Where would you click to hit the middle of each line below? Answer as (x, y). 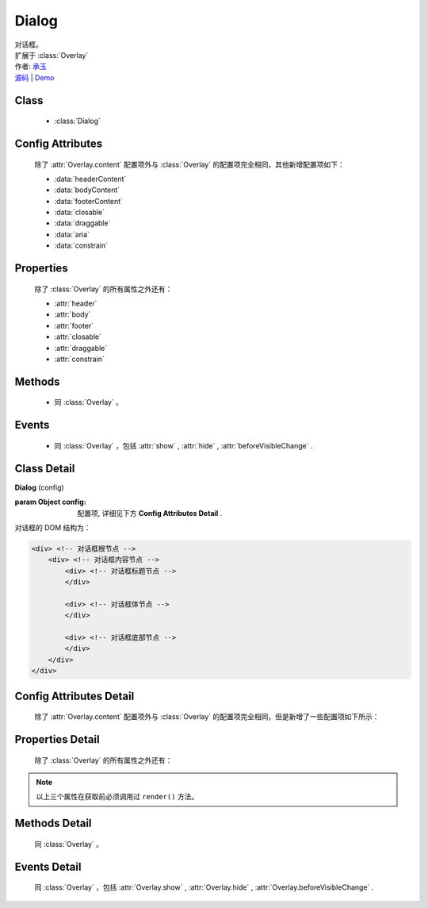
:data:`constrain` (81, 245)
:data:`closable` (80, 212)
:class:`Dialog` (77, 121)
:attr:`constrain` (79, 359)
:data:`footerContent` (88, 201)
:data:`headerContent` (90, 179)
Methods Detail (53, 823)
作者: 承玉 (31, 67)
